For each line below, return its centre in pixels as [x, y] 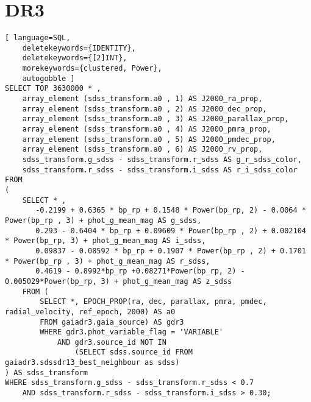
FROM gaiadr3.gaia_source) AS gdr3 [112, 322]
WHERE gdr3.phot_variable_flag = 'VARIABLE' [131, 332]
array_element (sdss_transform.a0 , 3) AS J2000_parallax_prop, [155, 119]
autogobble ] [48, 78]
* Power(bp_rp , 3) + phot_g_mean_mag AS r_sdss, [108, 261]
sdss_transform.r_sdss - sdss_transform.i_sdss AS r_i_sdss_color [160, 170]
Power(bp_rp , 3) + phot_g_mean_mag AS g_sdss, [103, 220]
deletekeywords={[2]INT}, [75, 58]
